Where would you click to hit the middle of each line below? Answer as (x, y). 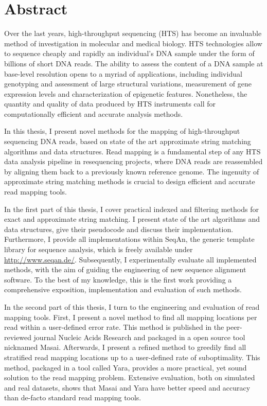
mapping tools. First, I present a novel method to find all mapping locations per (131, 317)
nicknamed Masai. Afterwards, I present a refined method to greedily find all (125, 347)
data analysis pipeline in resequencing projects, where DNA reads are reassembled (133, 161)
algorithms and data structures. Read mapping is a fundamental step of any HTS (132, 151)
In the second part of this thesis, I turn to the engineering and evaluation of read (132, 306)
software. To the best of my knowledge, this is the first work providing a (118, 279)
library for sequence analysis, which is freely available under (99, 249)
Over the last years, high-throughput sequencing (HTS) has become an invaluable (133, 33)
